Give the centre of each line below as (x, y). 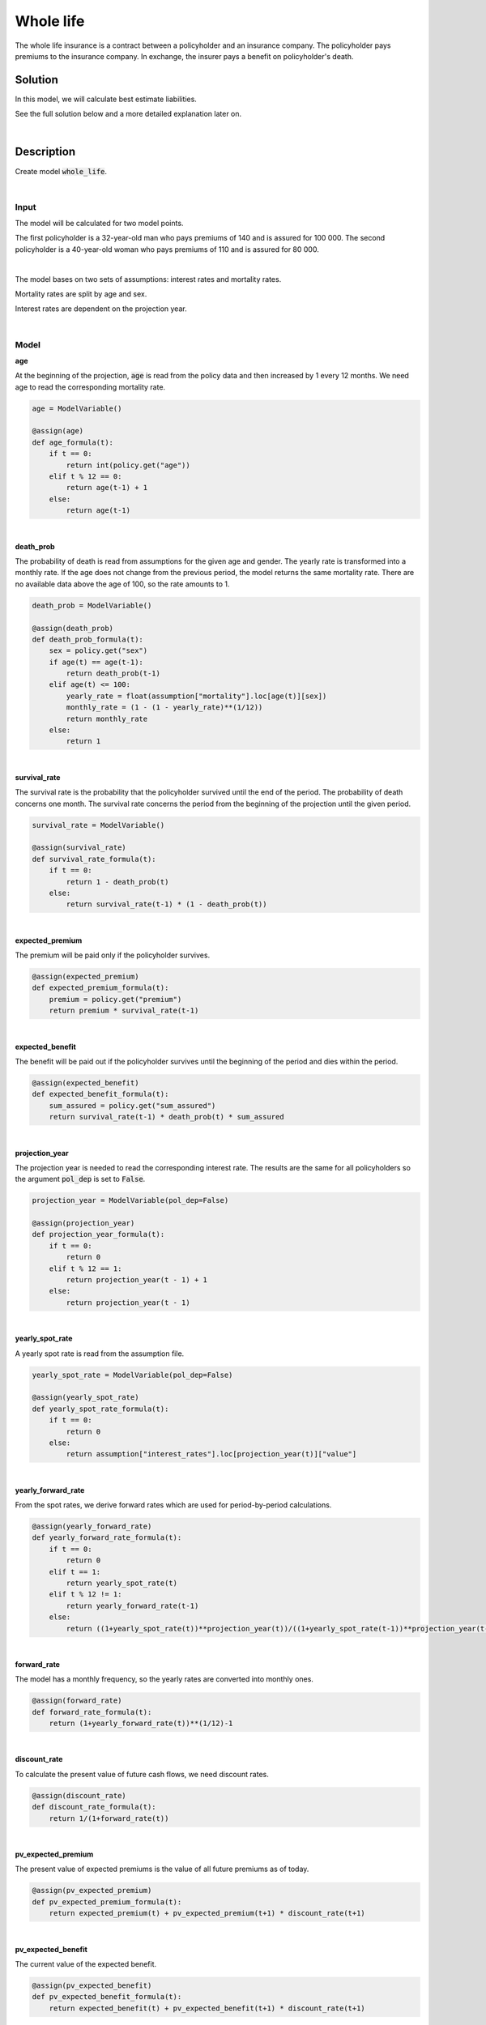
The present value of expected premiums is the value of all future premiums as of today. (162, 1869)
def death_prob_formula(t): (87, 639)
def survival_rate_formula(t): (94, 859)
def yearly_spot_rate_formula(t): (100, 1409)
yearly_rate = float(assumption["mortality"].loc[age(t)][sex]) (196, 696)
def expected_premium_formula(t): (100, 988)
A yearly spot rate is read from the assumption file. (100, 1354)
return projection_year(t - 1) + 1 (137, 1280)
